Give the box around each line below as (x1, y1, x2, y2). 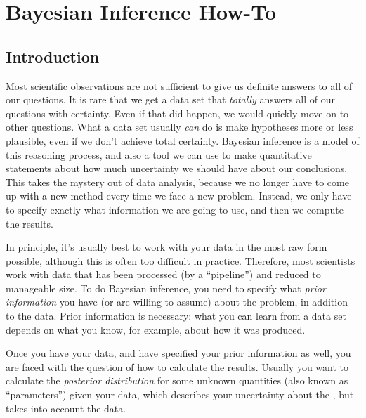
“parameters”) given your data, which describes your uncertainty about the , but (6, 387, 354, 402)
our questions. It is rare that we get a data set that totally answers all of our (6, 92, 335, 107)
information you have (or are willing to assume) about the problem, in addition (6, 294, 348, 309)
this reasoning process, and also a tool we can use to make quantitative (6, 147, 312, 162)
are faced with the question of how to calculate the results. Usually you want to (6, 359, 349, 374)
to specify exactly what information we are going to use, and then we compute (6, 202, 344, 216)
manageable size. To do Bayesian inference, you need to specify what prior (6, 280, 326, 295)
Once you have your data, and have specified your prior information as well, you (6, 346, 351, 360)
